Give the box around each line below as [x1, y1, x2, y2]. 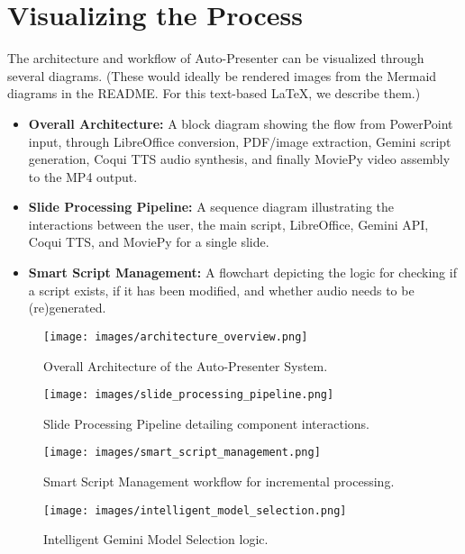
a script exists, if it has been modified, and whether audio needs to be [28, 280, 415, 299]
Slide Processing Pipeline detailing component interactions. [43, 413, 370, 432]
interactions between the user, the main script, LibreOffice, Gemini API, [28, 214, 429, 233]
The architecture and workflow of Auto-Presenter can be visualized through [7, 49, 424, 68]
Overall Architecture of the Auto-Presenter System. [43, 356, 328, 375]
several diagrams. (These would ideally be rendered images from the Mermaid [7, 66, 437, 85]
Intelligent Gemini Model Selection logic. [43, 530, 269, 549]
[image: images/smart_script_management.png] [43, 446, 321, 459]
